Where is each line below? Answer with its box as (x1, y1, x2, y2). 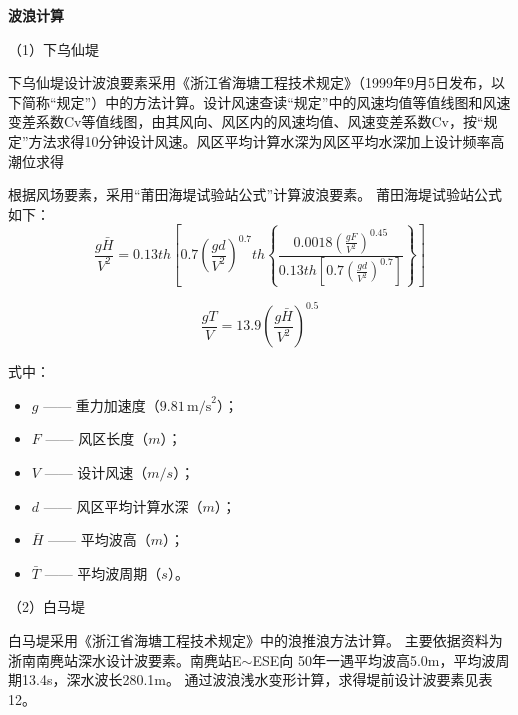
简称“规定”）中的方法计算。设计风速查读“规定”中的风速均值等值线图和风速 (21, 91, 511, 112)
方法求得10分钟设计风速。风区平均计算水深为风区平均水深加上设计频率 (28, 130, 491, 151)
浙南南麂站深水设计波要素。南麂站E (8, 649, 242, 670)
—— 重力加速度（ (43, 394, 160, 415)
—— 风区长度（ (45, 428, 149, 449)
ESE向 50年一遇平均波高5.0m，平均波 (252, 649, 496, 670)
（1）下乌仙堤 (8, 38, 99, 59)
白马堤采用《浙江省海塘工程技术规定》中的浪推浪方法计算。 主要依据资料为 (8, 629, 503, 650)
